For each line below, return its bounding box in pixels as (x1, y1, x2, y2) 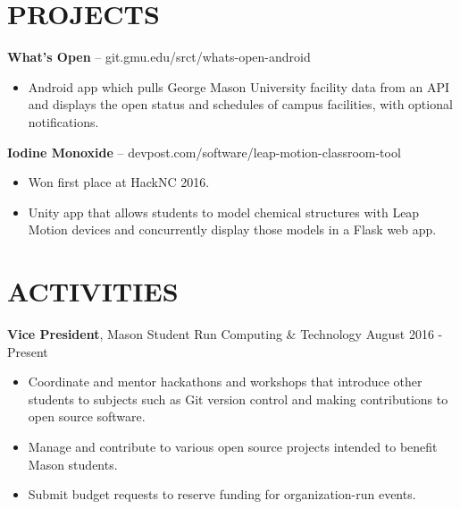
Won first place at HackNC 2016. (28, 173, 210, 191)
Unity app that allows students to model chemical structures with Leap (28, 202, 420, 221)
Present (7, 342, 48, 361)
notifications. (28, 112, 99, 131)
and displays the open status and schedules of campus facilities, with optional (28, 95, 453, 114)
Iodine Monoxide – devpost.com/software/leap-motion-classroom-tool (7, 142, 401, 161)
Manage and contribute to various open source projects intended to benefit (28, 437, 438, 455)
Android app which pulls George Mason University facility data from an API (28, 77, 450, 96)
